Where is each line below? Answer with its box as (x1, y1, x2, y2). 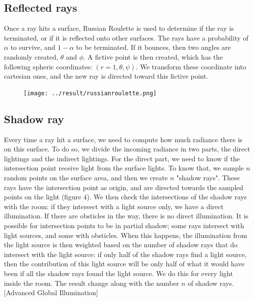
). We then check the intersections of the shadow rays (87, 192, 247, 202)
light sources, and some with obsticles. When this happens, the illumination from (4, 230, 247, 240)
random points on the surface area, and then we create (4, 172, 168, 182)
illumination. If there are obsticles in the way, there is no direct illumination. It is (4, 211, 249, 221)
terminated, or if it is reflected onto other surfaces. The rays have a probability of (4, 32, 249, 43)
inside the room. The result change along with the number (4, 278, 179, 288)
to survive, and (10, 42, 56, 52)
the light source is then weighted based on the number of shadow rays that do (4, 239, 238, 250)
